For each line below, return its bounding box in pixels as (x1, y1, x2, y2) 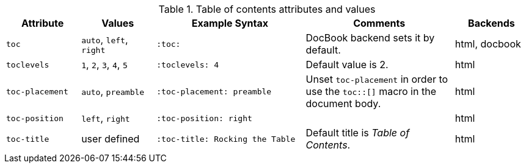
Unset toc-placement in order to (305, 73, 448, 85)
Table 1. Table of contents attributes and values (158, 3, 376, 15)
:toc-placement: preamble (156, 86, 272, 96)
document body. (305, 97, 381, 110)
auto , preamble (81, 85, 145, 97)
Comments (353, 17, 406, 29)
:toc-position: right (156, 113, 252, 123)
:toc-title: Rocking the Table (156, 134, 296, 144)
